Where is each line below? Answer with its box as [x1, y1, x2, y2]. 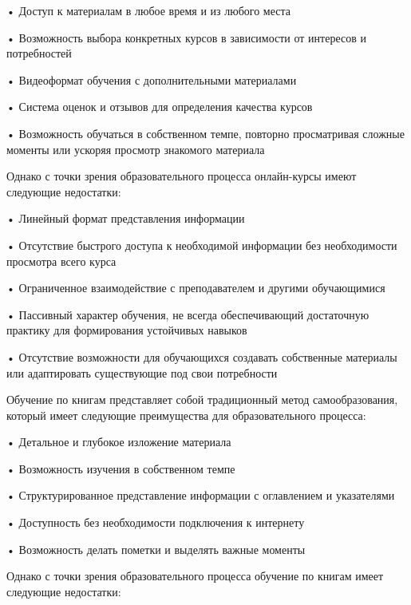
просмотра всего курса [6, 252, 117, 269]
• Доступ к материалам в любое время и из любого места [6, 2, 290, 18]
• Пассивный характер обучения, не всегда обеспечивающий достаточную [6, 306, 370, 322]
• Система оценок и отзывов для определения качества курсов [6, 98, 313, 115]
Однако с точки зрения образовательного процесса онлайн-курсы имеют [6, 168, 357, 184]
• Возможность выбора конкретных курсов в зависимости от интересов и [6, 29, 366, 45]
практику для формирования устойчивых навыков [6, 322, 247, 338]
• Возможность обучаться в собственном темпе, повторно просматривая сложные [6, 125, 405, 141]
